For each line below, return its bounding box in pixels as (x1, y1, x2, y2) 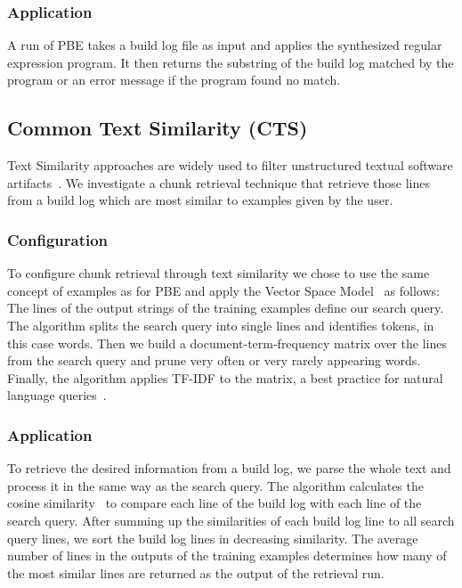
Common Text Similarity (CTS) (7, 114, 308, 142)
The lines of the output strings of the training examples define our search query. (7, 298, 444, 317)
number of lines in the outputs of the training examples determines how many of (7, 546, 447, 565)
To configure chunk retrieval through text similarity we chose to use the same (7, 264, 430, 282)
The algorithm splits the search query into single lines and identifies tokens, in (7, 315, 434, 334)
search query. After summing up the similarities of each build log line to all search (7, 510, 455, 529)
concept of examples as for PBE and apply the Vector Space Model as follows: (7, 281, 440, 299)
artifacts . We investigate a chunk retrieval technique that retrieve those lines (7, 173, 430, 192)
